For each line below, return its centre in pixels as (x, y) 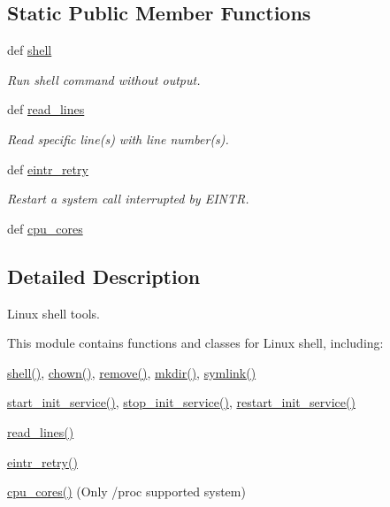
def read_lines (46, 109)
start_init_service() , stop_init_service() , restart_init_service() (181, 402)
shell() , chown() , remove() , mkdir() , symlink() (132, 372)
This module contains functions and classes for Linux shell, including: (195, 343)
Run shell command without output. (104, 79)
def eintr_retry (48, 169)
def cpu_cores (45, 228)
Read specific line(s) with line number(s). (118, 138)
